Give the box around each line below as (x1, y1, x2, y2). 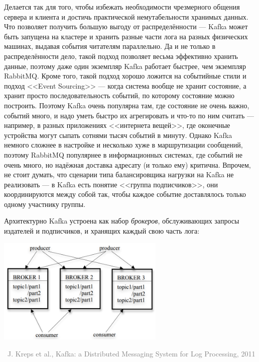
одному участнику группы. (4, 198, 86, 209)
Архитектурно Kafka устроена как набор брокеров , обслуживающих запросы (4, 215, 239, 226)
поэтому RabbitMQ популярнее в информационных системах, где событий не (4, 149, 243, 160)
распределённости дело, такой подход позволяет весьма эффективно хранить (4, 50, 238, 61)
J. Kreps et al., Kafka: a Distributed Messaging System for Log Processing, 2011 (7, 348, 255, 358)
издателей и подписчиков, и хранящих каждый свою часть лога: (4, 226, 200, 236)
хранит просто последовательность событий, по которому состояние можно (4, 90, 235, 101)
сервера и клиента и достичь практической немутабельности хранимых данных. (4, 11, 248, 22)
